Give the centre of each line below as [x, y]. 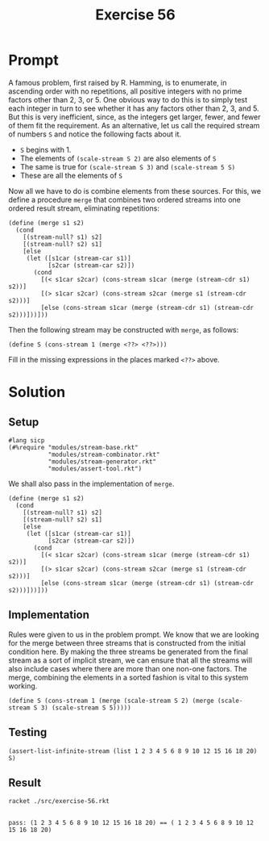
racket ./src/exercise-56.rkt [59, 801]
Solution [37, 392]
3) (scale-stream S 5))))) [86, 708]
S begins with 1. [46, 149]
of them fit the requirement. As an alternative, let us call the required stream [134, 125]
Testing [28, 732]
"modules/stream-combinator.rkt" [104, 454]
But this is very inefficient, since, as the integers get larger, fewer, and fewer [134, 117]
